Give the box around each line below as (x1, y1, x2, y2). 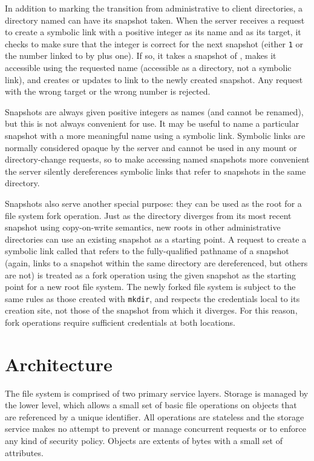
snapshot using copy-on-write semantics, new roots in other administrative (5, 221, 281, 234)
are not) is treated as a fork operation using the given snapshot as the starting (5, 268, 296, 281)
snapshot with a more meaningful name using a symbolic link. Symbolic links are (5, 129, 306, 141)
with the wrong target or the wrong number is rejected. (5, 85, 211, 98)
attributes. (5, 446, 44, 459)
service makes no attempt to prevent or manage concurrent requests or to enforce (5, 422, 306, 435)
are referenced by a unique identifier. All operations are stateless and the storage (5, 410, 304, 423)
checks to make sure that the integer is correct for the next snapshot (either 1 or (5, 37, 304, 50)
